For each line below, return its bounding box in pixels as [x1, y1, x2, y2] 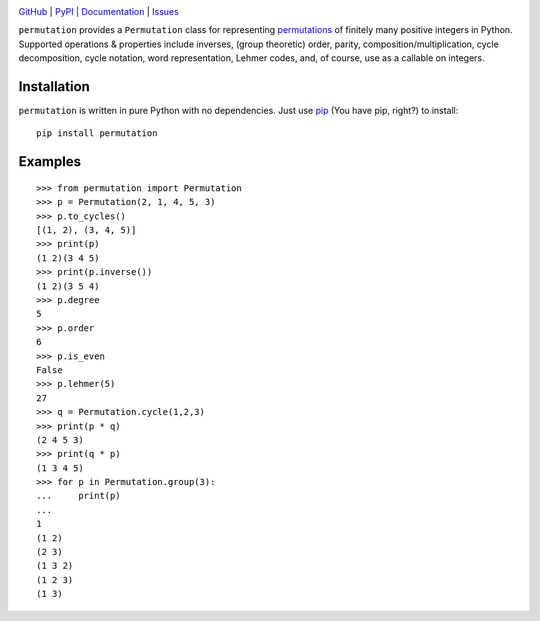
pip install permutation [36, 128, 158, 139]
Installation [18, 78, 90, 95]
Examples [18, 153, 82, 170]
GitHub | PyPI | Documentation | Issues [18, 6, 179, 17]
